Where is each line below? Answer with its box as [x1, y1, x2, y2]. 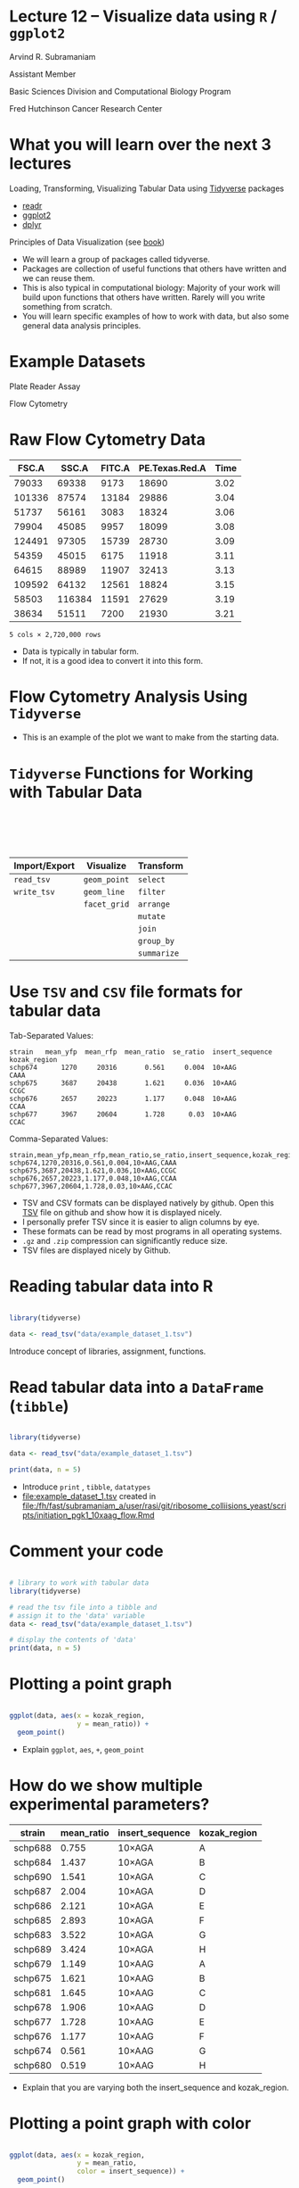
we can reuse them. [21, 272, 95, 283]
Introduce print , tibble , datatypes [21, 1481, 151, 1492]
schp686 [13, 1899, 52, 1911]
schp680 [13, 2059, 52, 2071]
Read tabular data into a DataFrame [9, 1377, 264, 1397]
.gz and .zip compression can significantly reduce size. [21, 1235, 229, 1246]
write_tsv [13, 886, 55, 897]
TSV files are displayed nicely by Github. [21, 1245, 171, 1256]
